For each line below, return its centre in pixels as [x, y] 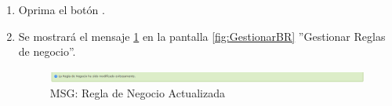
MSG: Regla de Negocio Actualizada [137, 93]
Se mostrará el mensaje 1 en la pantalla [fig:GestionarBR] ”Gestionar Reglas [202, 36]
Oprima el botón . [62, 9]
